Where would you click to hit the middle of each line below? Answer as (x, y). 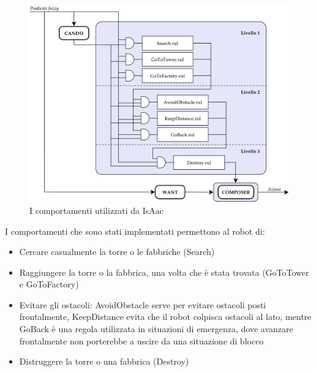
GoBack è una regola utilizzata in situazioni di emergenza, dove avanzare (156, 329)
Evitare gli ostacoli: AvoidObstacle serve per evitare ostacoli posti (143, 304)
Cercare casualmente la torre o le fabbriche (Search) (117, 252)
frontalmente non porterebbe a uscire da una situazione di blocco (141, 340)
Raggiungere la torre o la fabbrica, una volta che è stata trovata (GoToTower (164, 272)
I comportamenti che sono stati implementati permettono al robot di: (135, 231)
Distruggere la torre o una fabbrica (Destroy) (104, 361)
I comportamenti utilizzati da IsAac (97, 210)
